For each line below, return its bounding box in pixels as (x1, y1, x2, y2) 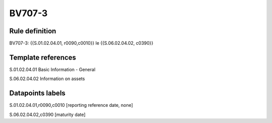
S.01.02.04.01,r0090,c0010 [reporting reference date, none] (9, 102, 133, 108)
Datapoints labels (9, 89, 65, 98)
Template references (9, 53, 77, 61)
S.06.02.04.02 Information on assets (9, 76, 85, 82)
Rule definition (9, 27, 56, 35)
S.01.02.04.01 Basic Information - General (9, 66, 96, 73)
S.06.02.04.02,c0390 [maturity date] (9, 111, 86, 117)
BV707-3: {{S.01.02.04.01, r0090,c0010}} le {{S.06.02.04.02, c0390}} (9, 40, 154, 46)
